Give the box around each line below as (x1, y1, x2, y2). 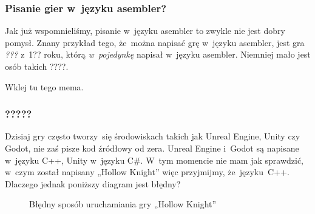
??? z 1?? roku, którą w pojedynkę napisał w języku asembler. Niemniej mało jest (5, 48, 311, 61)
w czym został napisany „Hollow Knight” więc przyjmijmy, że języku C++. (5, 166, 290, 178)
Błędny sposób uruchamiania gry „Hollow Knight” (29, 198, 217, 210)
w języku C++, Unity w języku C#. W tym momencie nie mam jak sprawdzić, (5, 153, 304, 166)
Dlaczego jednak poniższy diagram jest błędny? (5, 177, 181, 190)
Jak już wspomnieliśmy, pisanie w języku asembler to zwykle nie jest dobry (5, 24, 285, 37)
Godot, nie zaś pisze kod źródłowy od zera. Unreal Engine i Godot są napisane (5, 142, 299, 154)
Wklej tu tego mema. (5, 80, 84, 93)
